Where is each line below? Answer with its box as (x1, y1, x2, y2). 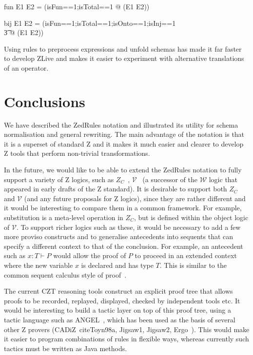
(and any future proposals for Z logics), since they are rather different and (24, 193, 246, 203)
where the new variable (4, 260, 73, 270)
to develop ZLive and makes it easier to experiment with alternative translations (4, 53, 244, 63)
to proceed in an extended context (135, 250, 237, 261)
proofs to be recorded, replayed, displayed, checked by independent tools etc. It (4, 295, 240, 305)
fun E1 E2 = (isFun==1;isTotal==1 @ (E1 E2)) (4, 1, 150, 11)
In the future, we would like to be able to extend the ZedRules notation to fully (4, 165, 242, 175)
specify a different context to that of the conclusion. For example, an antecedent (4, 241, 243, 251)
